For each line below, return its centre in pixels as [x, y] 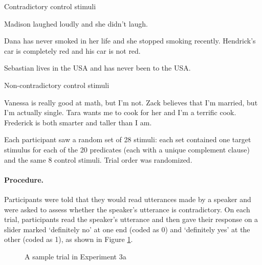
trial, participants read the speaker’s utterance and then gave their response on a [131, 219]
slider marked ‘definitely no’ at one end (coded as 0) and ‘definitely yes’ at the [127, 229]
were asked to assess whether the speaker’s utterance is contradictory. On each [127, 209]
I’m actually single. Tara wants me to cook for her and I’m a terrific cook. [120, 112]
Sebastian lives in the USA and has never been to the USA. [97, 68]
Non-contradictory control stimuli [57, 85]
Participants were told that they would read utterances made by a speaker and [128, 199]
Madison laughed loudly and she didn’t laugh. [76, 23]
